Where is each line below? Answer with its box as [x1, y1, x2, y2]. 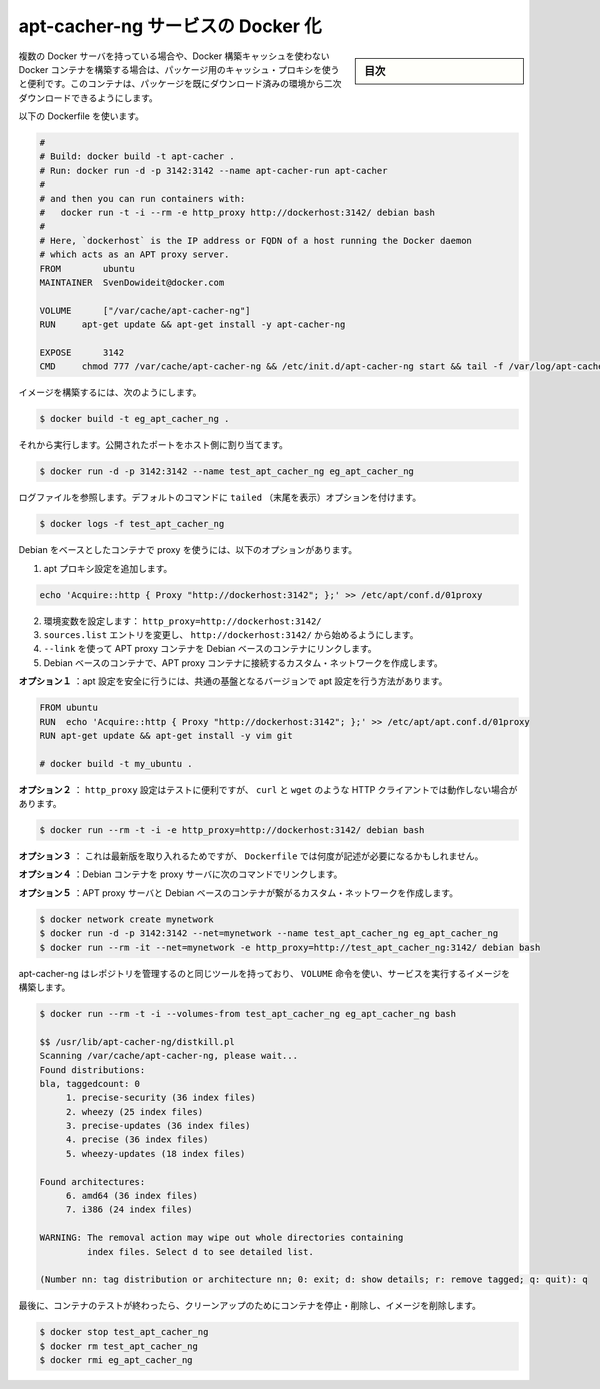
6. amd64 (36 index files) [65, 1190, 199, 1202]
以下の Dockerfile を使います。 [18, 110, 145, 122]
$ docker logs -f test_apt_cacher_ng [39, 518, 225, 530]
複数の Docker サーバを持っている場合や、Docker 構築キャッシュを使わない [18, 50, 330, 62]
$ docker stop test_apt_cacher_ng [39, 1326, 209, 1338]
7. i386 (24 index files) [65, 1204, 194, 1215]
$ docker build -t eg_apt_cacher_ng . [39, 413, 230, 425]
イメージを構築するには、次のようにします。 [18, 386, 202, 399]
